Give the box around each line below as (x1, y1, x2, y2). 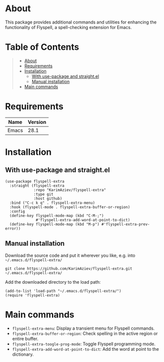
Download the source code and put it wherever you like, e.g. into (5, 252, 136, 258)
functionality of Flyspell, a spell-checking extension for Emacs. (5, 24, 132, 30)
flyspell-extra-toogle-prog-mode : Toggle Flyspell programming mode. (12, 341, 156, 347)
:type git (33, 192, 54, 196)
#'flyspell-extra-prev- (101, 221, 150, 227)
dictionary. (12, 351, 34, 357)
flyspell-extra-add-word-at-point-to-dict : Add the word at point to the (12, 346, 159, 352)
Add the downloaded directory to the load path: (5, 279, 101, 285)
